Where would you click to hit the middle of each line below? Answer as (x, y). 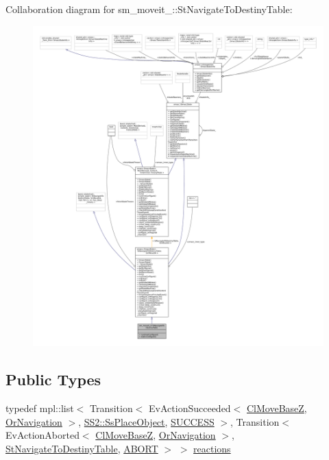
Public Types (53, 379)
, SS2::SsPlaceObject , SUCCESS (146, 421)
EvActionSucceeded (190, 408)
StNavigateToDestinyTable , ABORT (82, 449)
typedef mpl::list (40, 408)
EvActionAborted (42, 435)
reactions (212, 449)
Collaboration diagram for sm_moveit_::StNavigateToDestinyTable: (149, 9)
